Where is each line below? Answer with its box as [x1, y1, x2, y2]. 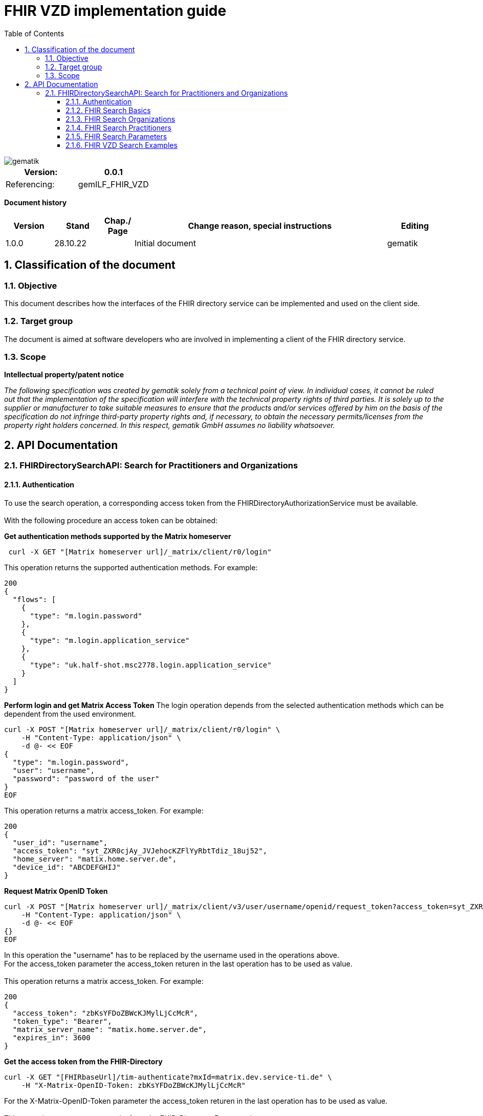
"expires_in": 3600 [12, 1033, 91, 1042]
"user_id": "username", [12, 838, 108, 847]
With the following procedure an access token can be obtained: [4, 516, 217, 525]
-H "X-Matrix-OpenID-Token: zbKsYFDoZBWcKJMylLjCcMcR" [21, 1081, 246, 1089]
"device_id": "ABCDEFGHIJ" [12, 863, 121, 871]
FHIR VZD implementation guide [4, 2, 227, 19]
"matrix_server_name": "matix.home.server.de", [12, 1025, 207, 1034]
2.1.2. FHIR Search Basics [65, 105, 151, 115]
